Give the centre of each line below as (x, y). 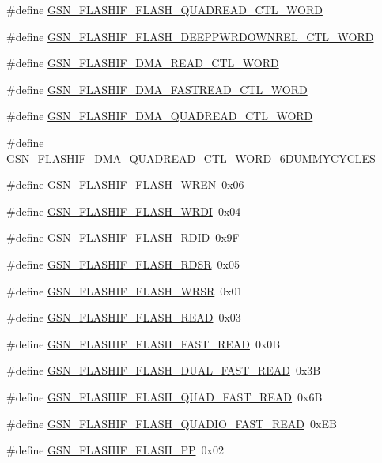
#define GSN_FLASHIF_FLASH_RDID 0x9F (123, 237)
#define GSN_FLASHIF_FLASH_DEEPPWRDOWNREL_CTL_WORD (190, 36)
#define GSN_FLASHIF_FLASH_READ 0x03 (124, 317)
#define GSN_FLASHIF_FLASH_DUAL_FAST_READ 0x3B (164, 370)
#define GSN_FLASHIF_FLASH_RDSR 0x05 (123, 263)
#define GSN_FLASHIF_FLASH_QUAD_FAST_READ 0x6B (165, 396)
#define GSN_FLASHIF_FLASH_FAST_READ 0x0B (144, 343)
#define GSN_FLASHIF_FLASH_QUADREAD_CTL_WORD (165, 9)
